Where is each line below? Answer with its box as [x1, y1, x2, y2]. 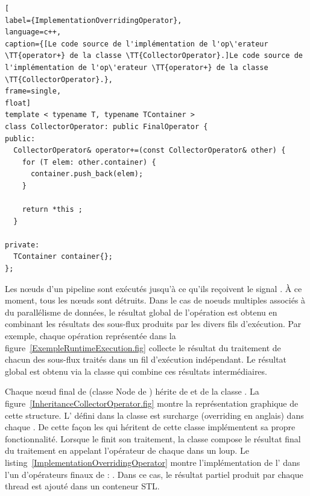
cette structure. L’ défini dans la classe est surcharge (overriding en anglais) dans [5, 409, 304, 421]
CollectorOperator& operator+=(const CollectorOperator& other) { [13, 146, 286, 155]
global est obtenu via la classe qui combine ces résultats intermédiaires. [5, 364, 267, 377]
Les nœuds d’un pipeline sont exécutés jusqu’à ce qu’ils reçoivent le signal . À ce [5, 282, 302, 294]
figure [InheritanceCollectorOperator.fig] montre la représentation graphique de [5, 397, 299, 409]
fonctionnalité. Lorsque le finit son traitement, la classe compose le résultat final [5, 432, 301, 445]
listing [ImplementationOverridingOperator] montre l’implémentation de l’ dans [5, 456, 300, 468]
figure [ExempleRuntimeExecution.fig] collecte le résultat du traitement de [5, 341, 281, 354]
